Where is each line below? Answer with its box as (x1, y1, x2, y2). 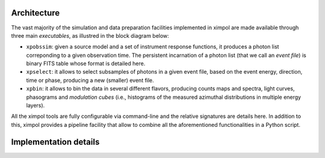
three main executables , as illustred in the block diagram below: (11, 32, 170, 39)
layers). (26, 102, 45, 109)
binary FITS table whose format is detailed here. (26, 60, 146, 67)
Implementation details (11, 136, 100, 147)
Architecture (11, 8, 60, 18)
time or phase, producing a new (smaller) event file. (26, 77, 155, 84)
